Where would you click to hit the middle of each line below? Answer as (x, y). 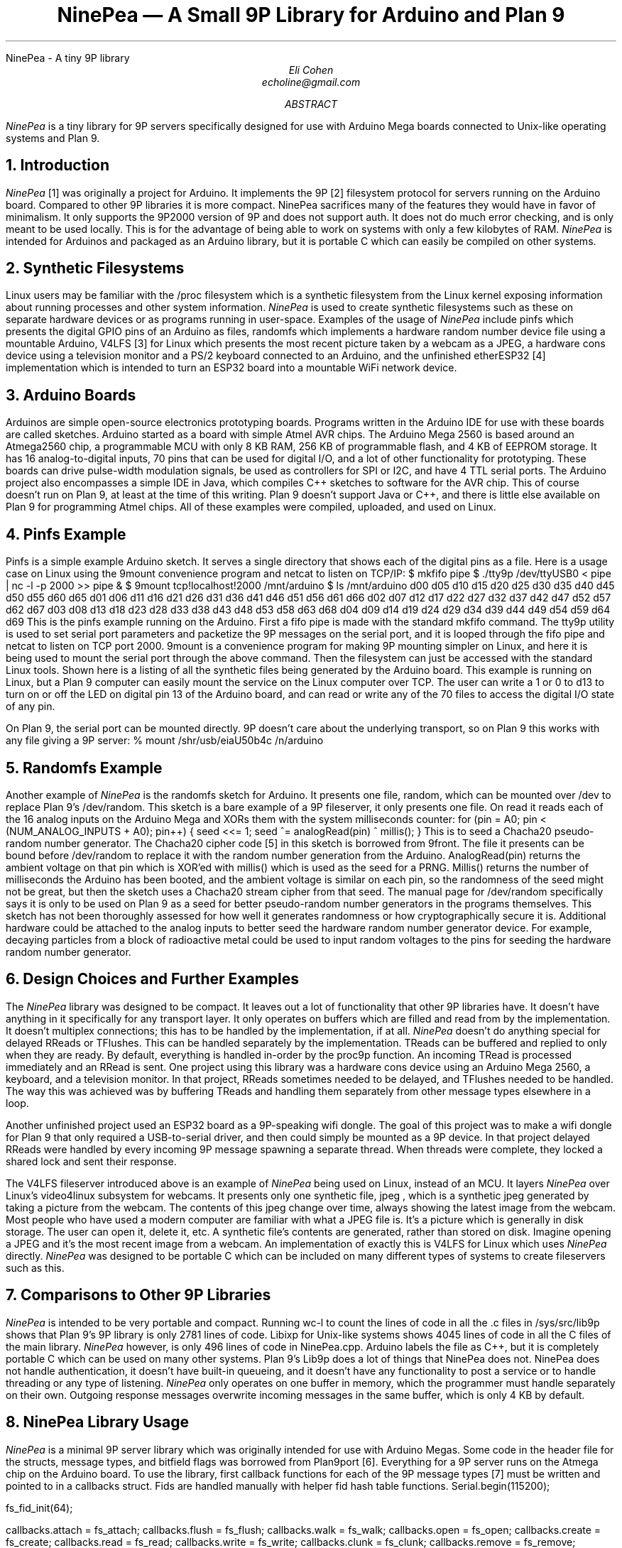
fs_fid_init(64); (39, 1508)
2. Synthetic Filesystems (95, 268)
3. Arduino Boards (71, 395)
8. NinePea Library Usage (98, 1422)
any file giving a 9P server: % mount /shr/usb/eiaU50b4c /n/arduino (165, 741)
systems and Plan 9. (53, 138)
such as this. (35, 1268)
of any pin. (31, 707)
